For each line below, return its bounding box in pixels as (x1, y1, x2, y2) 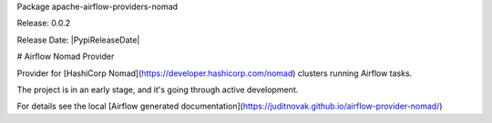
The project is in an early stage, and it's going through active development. (16, 84, 299, 95)
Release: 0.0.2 (16, 18, 71, 29)
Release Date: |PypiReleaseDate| (16, 34, 140, 45)
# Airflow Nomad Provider (16, 51, 115, 62)
